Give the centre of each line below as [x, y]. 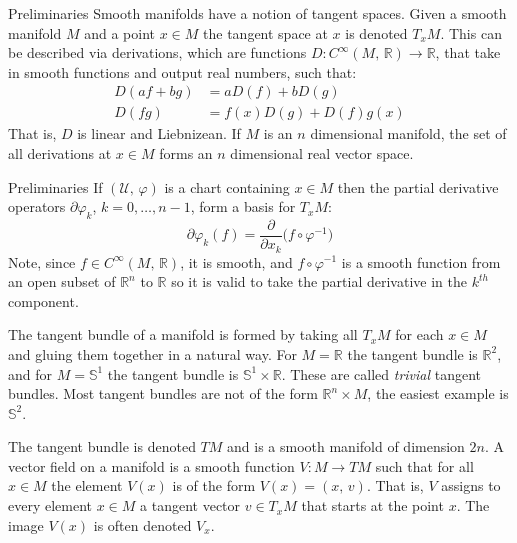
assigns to [471, 485]
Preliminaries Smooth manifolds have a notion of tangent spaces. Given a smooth [257, 13]
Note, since [42, 261]
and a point [120, 32]
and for [30, 373]
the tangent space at [265, 32]
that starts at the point [372, 505]
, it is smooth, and [236, 261]
